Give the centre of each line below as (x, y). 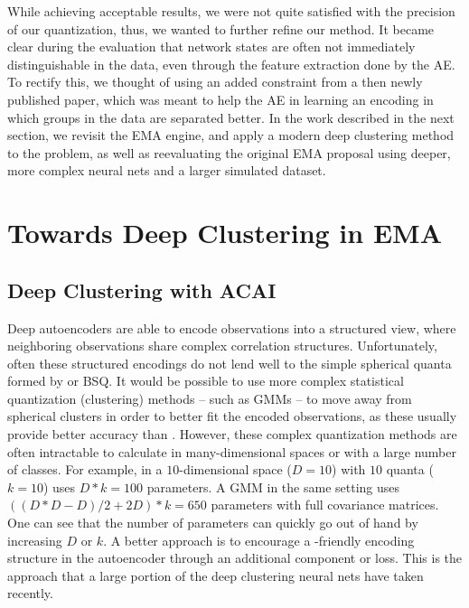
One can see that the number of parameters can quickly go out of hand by (213, 523)
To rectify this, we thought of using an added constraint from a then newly (215, 82)
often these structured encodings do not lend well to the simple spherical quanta (230, 363)
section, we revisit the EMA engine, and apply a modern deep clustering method (231, 135)
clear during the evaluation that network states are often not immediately (211, 47)
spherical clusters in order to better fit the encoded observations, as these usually (232, 416)
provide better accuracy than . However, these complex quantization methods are (232, 434)
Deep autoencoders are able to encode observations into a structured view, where (232, 327)
